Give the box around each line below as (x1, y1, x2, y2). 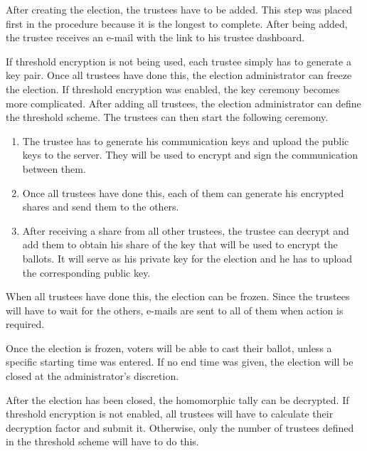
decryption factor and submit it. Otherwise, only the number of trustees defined (6, 420, 354, 435)
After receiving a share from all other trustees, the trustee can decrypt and (22, 223, 349, 238)
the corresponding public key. (22, 265, 151, 280)
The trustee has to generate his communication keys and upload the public (22, 133, 349, 148)
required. (6, 317, 45, 331)
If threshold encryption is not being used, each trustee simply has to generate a (6, 53, 351, 68)
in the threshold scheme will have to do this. (6, 434, 199, 449)
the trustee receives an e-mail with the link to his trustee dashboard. (6, 30, 305, 45)
